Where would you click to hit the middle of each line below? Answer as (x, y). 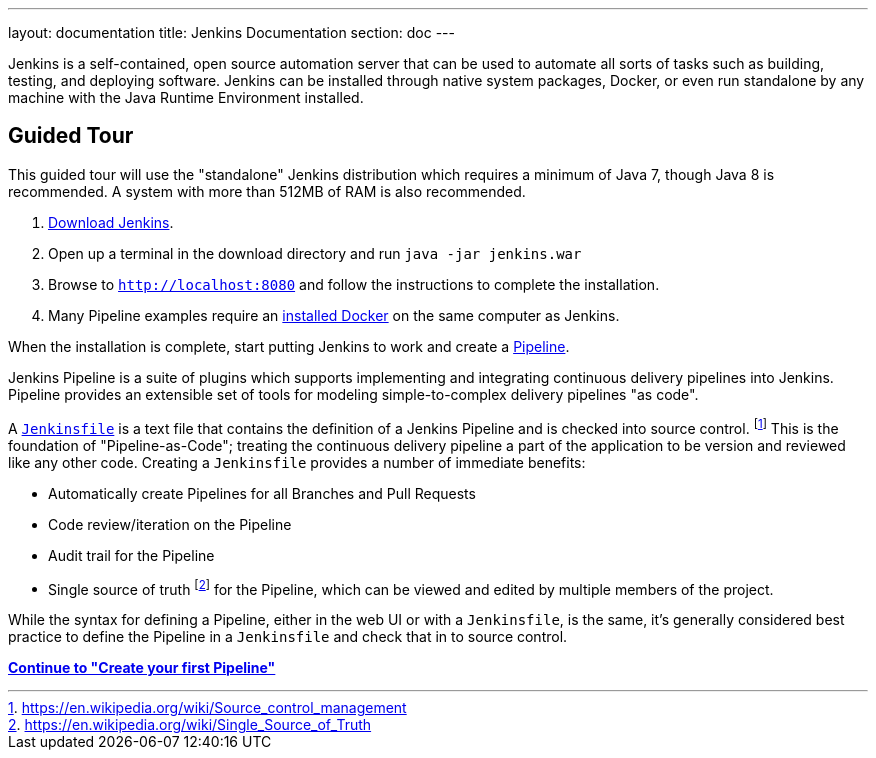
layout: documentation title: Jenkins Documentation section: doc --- (231, 32)
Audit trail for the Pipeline (131, 555)
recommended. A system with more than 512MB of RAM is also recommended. (267, 191)
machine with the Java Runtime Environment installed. (186, 97)
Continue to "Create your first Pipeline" (142, 668)
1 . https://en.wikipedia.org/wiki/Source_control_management (207, 708)
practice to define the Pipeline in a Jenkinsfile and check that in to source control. (288, 637)
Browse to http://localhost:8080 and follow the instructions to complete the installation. (354, 284)
